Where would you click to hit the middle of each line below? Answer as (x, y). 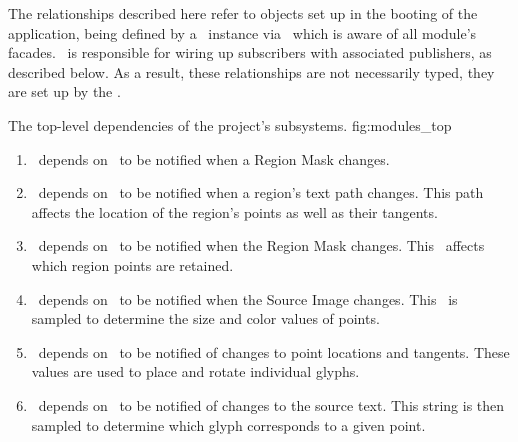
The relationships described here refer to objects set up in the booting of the (243, 13)
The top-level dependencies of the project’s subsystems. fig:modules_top (230, 124)
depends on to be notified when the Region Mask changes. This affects (261, 245)
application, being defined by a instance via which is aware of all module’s (242, 32)
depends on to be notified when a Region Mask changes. (214, 158)
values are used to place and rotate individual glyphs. (195, 371)
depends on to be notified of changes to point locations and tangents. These (274, 351)
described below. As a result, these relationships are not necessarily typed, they (251, 71)
